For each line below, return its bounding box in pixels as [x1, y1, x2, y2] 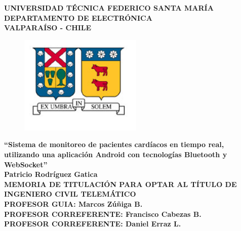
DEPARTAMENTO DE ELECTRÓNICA [4, 12, 152, 23]
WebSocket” [4, 159, 48, 169]
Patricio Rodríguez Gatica [4, 169, 98, 179]
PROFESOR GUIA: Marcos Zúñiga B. [4, 198, 143, 209]
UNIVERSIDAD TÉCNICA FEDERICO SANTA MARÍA [4, 3, 214, 13]
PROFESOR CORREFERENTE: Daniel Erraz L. [4, 218, 181, 229]
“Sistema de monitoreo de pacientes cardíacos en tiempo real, [4, 139, 224, 150]
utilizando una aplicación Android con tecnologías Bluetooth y [4, 149, 227, 159]
